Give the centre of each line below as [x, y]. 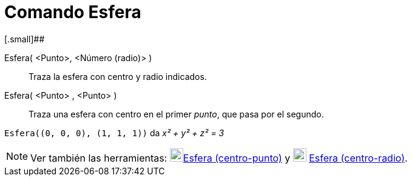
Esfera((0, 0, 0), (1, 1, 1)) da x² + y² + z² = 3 [114, 133]
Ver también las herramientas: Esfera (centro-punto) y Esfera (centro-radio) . [219, 158]
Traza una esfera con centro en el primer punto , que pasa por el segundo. [176, 114]
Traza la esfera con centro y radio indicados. [118, 76]
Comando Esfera [73, 12]
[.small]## [25, 39]
